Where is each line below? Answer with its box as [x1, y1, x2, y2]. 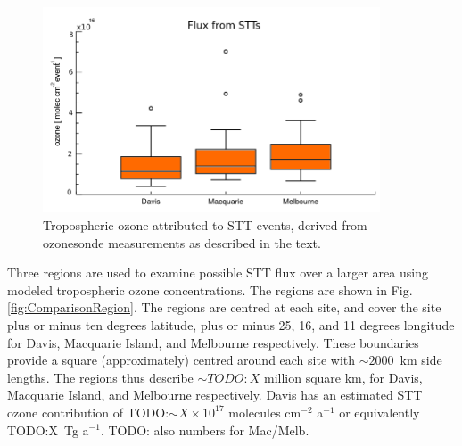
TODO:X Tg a [7, 420, 89, 439]
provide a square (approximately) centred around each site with [7, 351, 356, 369]
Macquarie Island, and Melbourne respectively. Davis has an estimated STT [7, 385, 423, 404]
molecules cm [228, 402, 301, 421]
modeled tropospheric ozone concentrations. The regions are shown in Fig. [7, 280, 413, 299]
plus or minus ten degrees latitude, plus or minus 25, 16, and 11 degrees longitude [7, 316, 455, 334]
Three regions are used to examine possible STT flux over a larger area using [7, 263, 428, 282]
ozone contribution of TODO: [7, 402, 169, 421]
